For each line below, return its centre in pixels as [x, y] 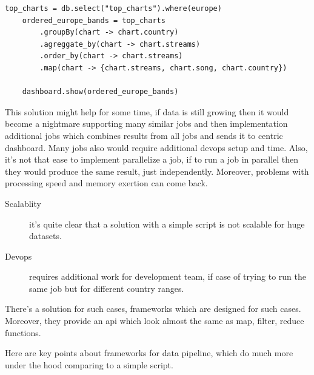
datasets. [45, 236]
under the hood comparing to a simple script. [89, 364]
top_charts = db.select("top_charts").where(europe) [113, 8]
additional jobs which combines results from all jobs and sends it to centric [144, 135]
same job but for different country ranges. [107, 288]
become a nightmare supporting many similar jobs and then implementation [146, 123]
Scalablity [23, 203]
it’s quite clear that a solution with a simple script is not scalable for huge [167, 224]
